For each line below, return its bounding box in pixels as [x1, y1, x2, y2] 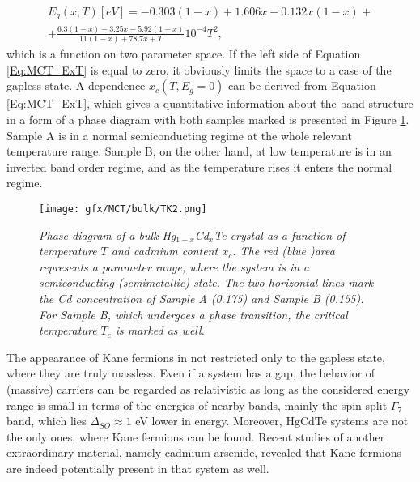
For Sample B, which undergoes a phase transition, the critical [39, 305, 348, 322]
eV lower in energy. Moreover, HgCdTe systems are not [135, 412, 409, 429]
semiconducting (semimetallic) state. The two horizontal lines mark [39, 274, 374, 291]
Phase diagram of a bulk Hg [39, 226, 176, 243]
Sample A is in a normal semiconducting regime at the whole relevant [6, 126, 352, 143]
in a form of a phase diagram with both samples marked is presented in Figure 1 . [6, 110, 409, 127]
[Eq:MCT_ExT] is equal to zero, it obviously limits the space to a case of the [6, 61, 392, 78]
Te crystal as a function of [214, 226, 346, 243]
